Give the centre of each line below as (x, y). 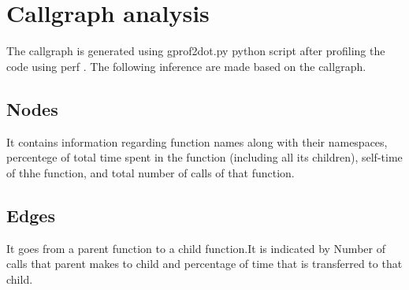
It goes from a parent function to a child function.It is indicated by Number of (196, 248)
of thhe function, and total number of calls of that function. (151, 172)
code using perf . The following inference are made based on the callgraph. (186, 66)
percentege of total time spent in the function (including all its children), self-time (204, 157)
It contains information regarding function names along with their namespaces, (197, 141)
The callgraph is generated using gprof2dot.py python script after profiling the (196, 51)
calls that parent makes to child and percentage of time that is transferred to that (204, 264)
